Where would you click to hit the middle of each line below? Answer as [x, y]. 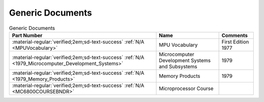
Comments [235, 35]
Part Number [27, 35]
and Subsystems [178, 66]
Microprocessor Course [186, 88]
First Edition [235, 41]
